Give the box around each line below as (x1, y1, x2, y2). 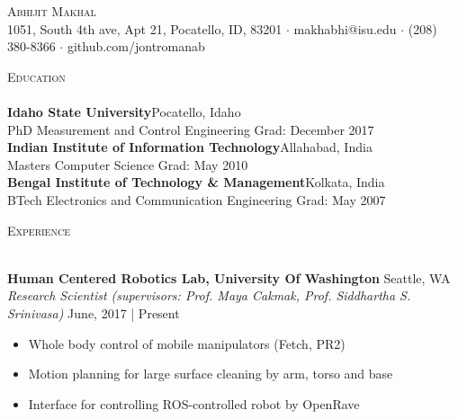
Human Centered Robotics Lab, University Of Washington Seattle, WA (7, 268, 451, 287)
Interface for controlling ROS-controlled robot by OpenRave (28, 394, 360, 413)
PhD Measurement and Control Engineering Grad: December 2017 (7, 120, 374, 138)
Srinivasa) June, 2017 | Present (7, 303, 180, 322)
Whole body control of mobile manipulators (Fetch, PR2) (28, 334, 346, 352)
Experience (7, 220, 70, 239)
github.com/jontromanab (67, 37, 205, 56)
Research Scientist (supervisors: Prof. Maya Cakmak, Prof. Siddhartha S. (7, 286, 411, 305)
